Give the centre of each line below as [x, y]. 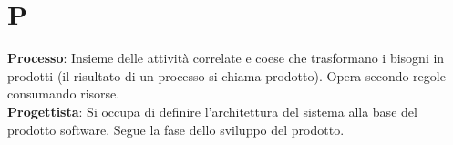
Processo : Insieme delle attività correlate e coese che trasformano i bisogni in [226, 58]
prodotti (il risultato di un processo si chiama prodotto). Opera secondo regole [226, 75]
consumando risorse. [64, 93]
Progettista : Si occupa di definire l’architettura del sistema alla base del [212, 111]
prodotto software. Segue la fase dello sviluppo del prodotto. [176, 129]
